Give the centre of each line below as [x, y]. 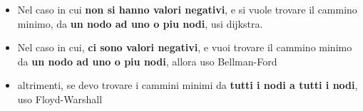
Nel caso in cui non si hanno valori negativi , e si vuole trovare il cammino [187, 9]
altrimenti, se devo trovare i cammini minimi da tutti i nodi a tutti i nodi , [188, 85]
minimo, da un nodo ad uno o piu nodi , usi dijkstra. [140, 23]
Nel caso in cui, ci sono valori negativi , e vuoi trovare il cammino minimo [185, 47]
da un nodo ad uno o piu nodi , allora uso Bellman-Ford [147, 61]
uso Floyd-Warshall [60, 99]
